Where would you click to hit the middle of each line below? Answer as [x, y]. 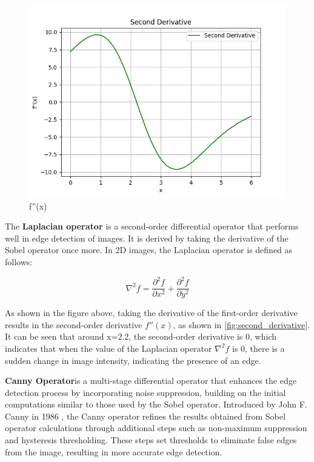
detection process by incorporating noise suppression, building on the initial [145, 392]
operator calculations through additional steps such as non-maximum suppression [156, 428]
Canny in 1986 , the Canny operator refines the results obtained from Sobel [145, 416]
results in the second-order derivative [74, 324]
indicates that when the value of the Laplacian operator [109, 348]
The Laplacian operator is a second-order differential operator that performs [152, 226]
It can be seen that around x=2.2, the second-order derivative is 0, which [141, 336]
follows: [19, 261]
